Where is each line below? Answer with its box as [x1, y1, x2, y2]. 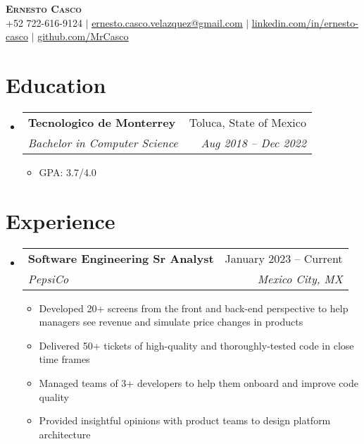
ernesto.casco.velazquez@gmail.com [92, 15, 243, 30]
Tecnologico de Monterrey [27, 113, 176, 130]
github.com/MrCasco [37, 29, 129, 44]
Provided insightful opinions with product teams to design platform [39, 413, 331, 428]
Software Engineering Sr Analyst [27, 249, 214, 266]
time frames [39, 352, 90, 366]
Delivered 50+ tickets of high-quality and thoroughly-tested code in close [39, 338, 354, 352]
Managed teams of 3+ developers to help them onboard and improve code [39, 376, 358, 390]
